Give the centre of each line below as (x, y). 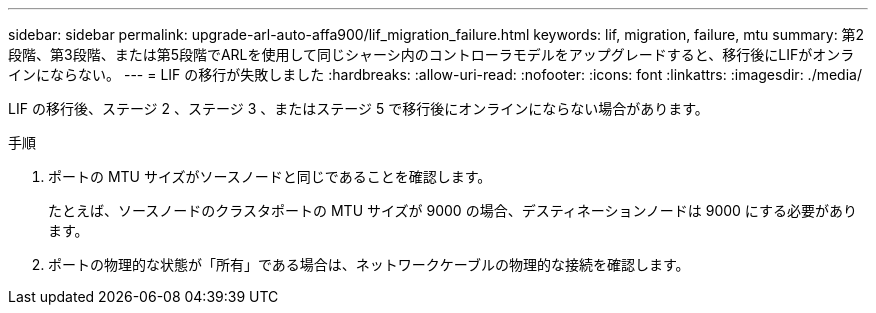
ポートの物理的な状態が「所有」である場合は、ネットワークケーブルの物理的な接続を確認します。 (369, 264)
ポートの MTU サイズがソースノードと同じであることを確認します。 (270, 176)
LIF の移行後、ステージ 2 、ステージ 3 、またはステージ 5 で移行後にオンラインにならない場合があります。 (358, 108)
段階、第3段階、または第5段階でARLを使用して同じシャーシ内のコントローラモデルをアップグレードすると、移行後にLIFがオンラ (431, 54)
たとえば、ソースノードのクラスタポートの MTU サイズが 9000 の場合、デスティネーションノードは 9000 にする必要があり (452, 210)
